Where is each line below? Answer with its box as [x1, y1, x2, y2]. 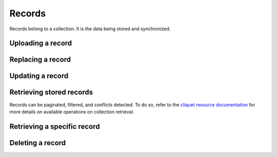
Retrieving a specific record [9, 122, 100, 131]
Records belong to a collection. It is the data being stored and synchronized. [9, 26, 171, 32]
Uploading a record [9, 39, 72, 48]
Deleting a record [9, 139, 66, 147]
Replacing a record [9, 55, 71, 64]
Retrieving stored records [9, 88, 93, 97]
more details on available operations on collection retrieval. [9, 108, 134, 115]
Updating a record [9, 72, 69, 81]
